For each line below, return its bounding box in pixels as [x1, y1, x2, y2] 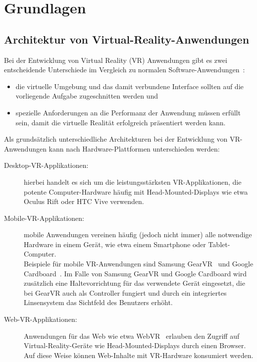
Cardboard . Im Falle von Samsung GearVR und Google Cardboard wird [24, 268, 247, 278]
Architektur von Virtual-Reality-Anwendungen [4, 31, 250, 47]
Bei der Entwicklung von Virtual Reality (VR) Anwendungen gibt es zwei [4, 54, 227, 65]
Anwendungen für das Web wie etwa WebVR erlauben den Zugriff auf [24, 330, 240, 341]
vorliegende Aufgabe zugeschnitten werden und [15, 91, 158, 101]
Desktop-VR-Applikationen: [4, 160, 89, 170]
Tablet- [208, 239, 230, 249]
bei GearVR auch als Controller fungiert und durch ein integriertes [24, 287, 227, 298]
